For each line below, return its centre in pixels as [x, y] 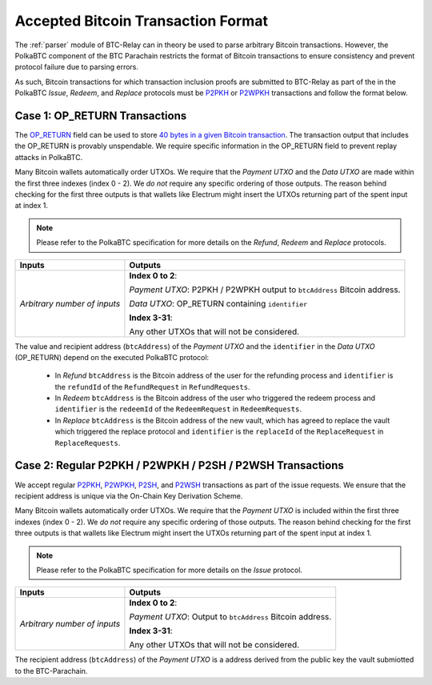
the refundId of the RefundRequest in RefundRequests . [153, 387]
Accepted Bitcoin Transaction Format [141, 21]
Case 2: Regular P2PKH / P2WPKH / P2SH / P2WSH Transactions [179, 465]
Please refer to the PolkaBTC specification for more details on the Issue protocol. [170, 570]
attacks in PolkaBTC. [49, 157]
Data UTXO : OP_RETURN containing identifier [218, 303]
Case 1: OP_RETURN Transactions [101, 116]
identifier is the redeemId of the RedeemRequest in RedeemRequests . [178, 409]
